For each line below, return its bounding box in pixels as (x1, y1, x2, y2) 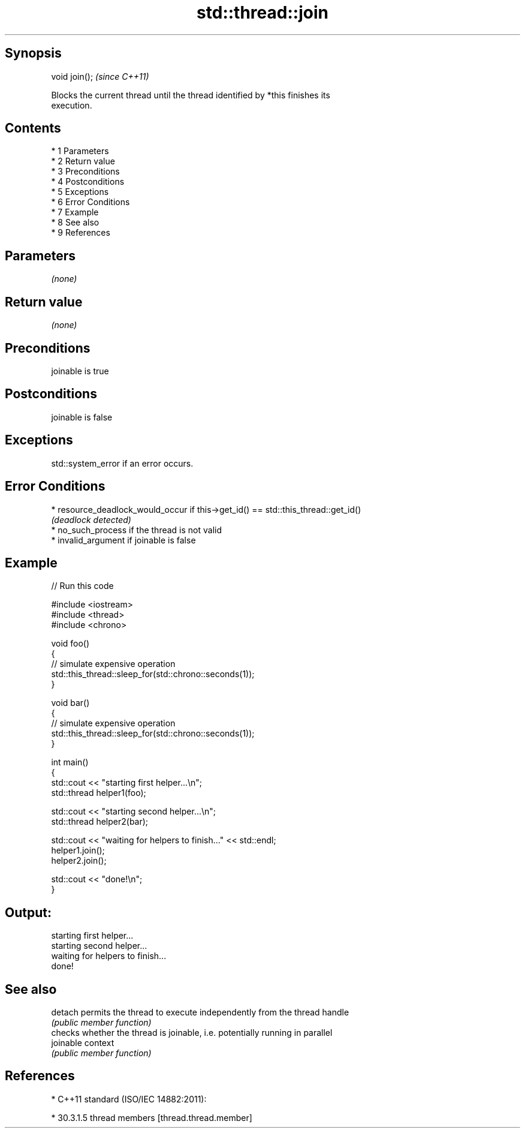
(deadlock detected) (51, 514, 131, 525)
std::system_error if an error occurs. (51, 458, 194, 468)
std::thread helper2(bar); (51, 816, 149, 827)
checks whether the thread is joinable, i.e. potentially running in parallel (51, 1027, 333, 1038)
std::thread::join (197, 2, 328, 23)
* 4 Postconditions (51, 176, 125, 187)
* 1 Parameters (51, 146, 109, 157)
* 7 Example (51, 207, 99, 218)
